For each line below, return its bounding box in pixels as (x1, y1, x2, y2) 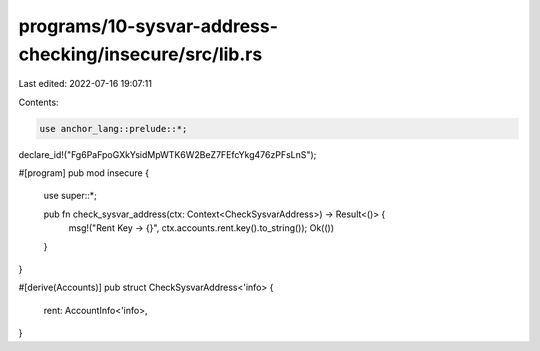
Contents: (18, 96, 59, 108)
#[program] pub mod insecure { (18, 167, 150, 179)
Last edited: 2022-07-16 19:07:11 (18, 78, 152, 90)
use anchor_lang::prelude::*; (39, 123, 188, 134)
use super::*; (43, 190, 97, 202)
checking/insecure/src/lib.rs (18, 43, 263, 65)
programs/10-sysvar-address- (18, 15, 279, 37)
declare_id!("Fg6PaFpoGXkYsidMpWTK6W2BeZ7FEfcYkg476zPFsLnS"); (18, 148, 317, 160)
